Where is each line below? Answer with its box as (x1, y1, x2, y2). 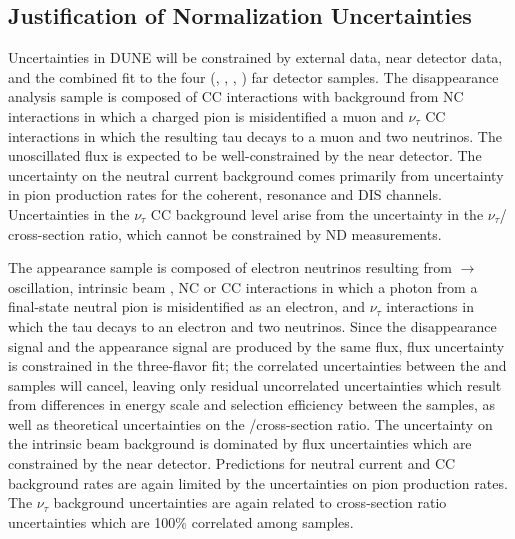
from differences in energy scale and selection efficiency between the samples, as (8, 394, 495, 415)
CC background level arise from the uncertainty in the (150, 203, 484, 224)
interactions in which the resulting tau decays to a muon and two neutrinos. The (8, 125, 502, 146)
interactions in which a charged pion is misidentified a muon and (8, 105, 404, 126)
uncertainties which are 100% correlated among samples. (8, 511, 354, 532)
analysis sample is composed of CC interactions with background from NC (8, 86, 464, 107)
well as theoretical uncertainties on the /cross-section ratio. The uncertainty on (8, 413, 493, 434)
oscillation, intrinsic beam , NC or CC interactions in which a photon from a (8, 276, 478, 297)
